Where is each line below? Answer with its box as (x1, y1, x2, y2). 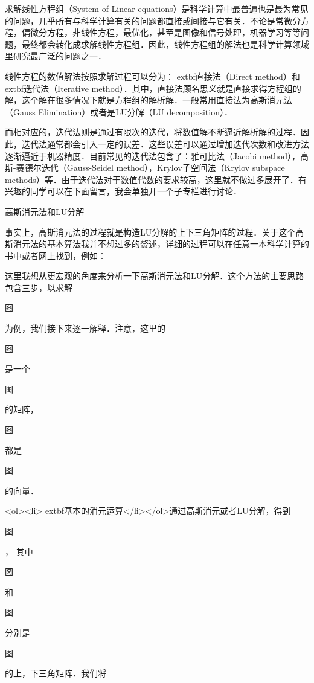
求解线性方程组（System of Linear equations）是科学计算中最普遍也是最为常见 (5, 2, 309, 14)
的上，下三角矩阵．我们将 (5, 667, 106, 679)
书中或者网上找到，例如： (5, 249, 106, 261)
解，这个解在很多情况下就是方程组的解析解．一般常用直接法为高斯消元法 (5, 94, 292, 106)
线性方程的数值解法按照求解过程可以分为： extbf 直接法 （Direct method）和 (5, 69, 300, 82)
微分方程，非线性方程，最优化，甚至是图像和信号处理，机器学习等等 (30, 26, 301, 39)
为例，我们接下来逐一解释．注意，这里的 (5, 322, 165, 335)
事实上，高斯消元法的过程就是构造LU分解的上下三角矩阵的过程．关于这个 (5, 225, 296, 238)
